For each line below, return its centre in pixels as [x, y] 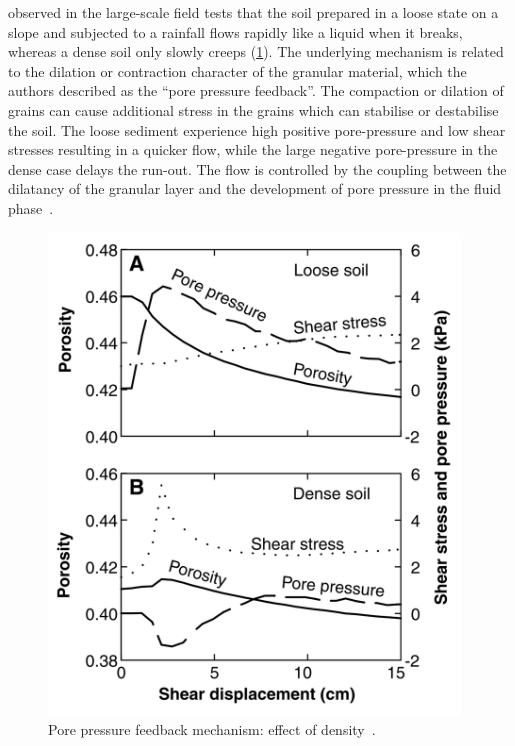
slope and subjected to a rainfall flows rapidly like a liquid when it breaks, [235, 31]
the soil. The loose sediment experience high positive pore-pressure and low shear [257, 129]
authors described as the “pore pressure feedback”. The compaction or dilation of [256, 90]
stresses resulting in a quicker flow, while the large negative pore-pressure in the [253, 149]
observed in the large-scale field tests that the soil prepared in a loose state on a [253, 12]
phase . [31, 207]
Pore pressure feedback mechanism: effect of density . [212, 729]
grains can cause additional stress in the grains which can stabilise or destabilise [253, 109]
